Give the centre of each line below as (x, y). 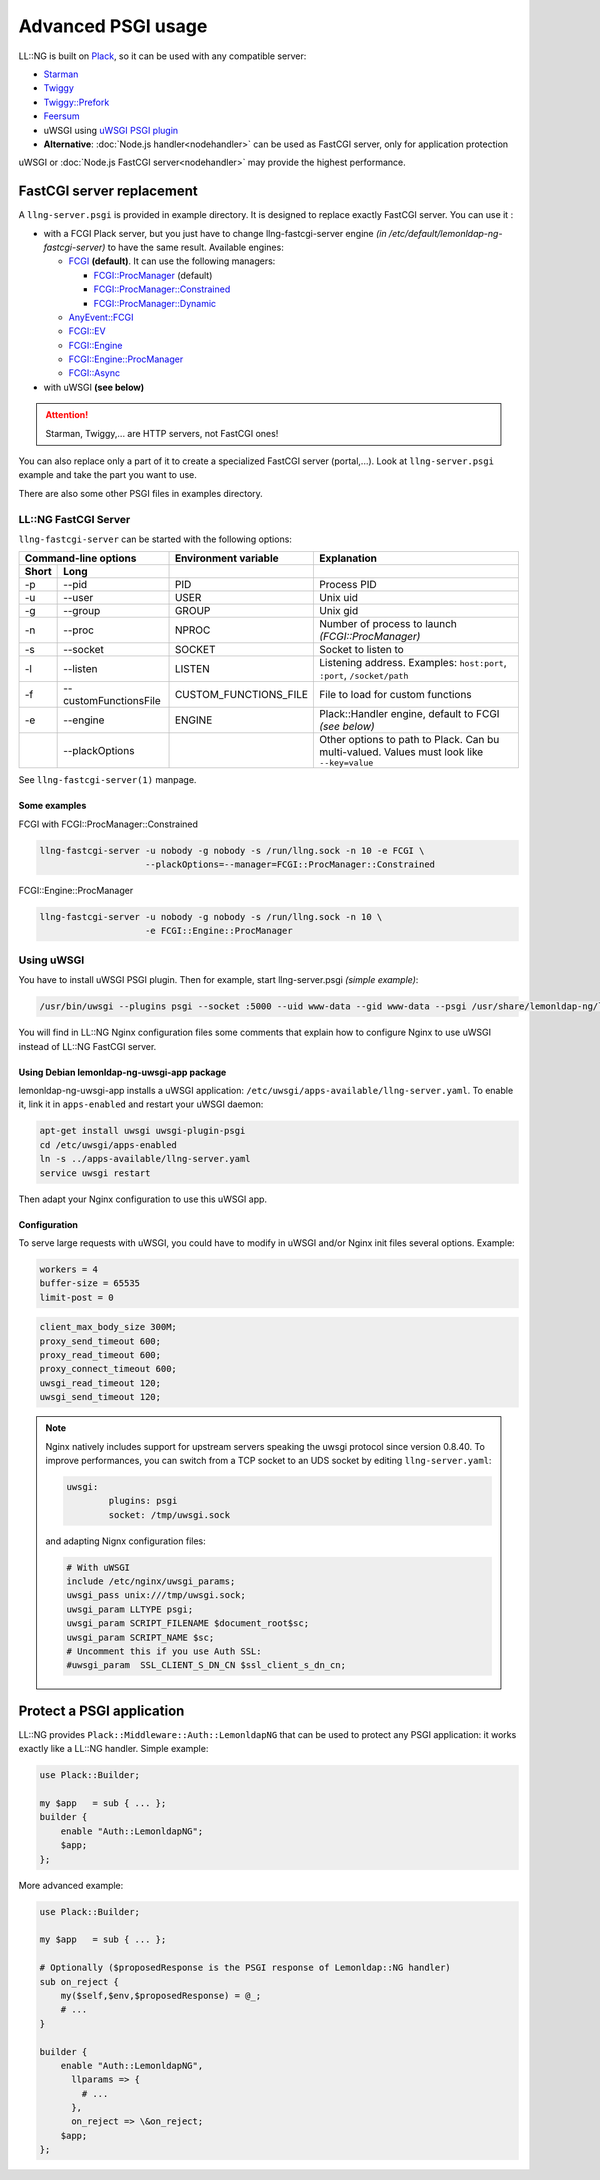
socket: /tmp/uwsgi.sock (169, 1514)
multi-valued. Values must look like (401, 752)
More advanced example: (71, 1885)
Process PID (348, 585)
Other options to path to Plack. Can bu (409, 740)
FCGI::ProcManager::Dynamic (155, 303)
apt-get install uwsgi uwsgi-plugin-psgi (142, 1131)
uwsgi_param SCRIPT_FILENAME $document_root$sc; (188, 1623)
